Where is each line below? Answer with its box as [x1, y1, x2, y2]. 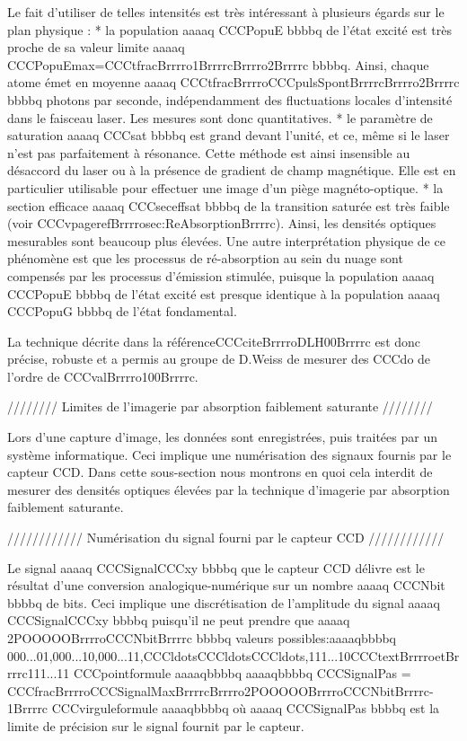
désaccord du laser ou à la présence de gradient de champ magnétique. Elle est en [7, 161, 456, 180]
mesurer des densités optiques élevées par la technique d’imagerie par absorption [7, 480, 450, 498]
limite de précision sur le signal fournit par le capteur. [7, 716, 304, 735]
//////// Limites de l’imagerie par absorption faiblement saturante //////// [7, 397, 433, 416]
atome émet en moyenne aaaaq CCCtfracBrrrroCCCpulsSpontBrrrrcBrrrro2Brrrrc [7, 73, 460, 92]
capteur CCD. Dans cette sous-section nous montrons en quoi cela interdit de [7, 463, 433, 481]
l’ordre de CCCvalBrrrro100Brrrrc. [7, 366, 198, 385]
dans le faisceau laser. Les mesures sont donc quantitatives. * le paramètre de [7, 108, 433, 127]
